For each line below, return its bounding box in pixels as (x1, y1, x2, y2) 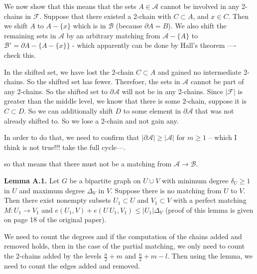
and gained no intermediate (157, 66, 242, 77)
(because (116, 20, 142, 31)
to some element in (123, 105, 181, 116)
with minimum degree (162, 175, 229, 185)
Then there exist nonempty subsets (4, 195, 111, 205)
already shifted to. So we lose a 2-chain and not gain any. (4, 115, 179, 126)
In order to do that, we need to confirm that (4, 132, 139, 142)
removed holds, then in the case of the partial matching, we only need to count (4, 241, 245, 251)
